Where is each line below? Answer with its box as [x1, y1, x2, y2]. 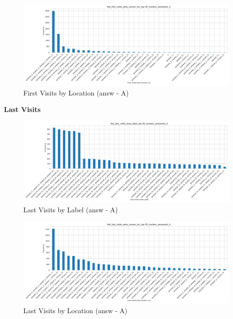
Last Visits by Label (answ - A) [23, 205, 118, 215]
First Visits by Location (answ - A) [23, 87, 129, 97]
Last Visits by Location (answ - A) [23, 305, 128, 315]
